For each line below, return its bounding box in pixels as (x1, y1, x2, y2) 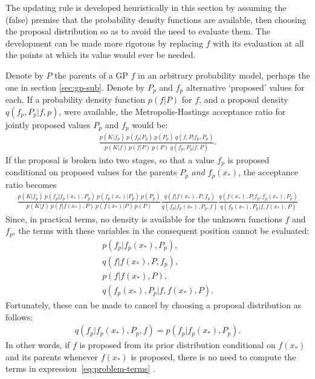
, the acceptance (238, 166, 298, 178)
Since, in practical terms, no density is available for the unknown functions (5, 212, 282, 225)
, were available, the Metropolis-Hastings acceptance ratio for (59, 105, 286, 117)
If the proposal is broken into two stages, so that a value (5, 153, 215, 166)
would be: (132, 118, 168, 131)
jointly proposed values (5, 118, 91, 131)
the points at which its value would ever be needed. (5, 48, 196, 61)
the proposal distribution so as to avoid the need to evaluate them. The (5, 25, 270, 37)
